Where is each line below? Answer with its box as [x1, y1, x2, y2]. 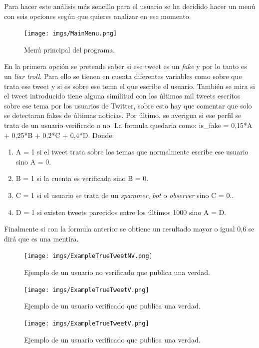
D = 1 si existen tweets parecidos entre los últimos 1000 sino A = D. [15, 206, 227, 217]
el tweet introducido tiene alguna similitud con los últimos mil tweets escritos [4, 90, 241, 101]
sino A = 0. [15, 156, 51, 166]
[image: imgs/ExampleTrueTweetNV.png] [24, 252, 153, 260]
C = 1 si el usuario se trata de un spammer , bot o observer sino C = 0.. [15, 189, 234, 200]
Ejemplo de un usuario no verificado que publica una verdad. [24, 267, 211, 277]
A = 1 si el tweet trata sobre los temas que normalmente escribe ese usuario [15, 146, 249, 157]
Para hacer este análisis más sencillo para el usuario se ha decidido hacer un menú [4, 1, 256, 11]
